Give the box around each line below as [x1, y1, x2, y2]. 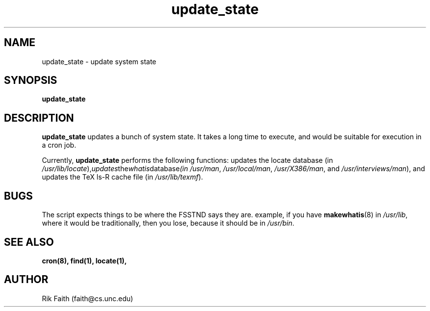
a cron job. [42, 141, 77, 150]
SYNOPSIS [4, 74, 57, 87]
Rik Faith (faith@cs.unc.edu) [42, 294, 134, 303]
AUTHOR [4, 273, 49, 286]
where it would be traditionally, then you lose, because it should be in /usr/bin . [42, 219, 295, 228]
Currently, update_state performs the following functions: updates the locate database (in [42, 156, 333, 165]
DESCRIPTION [4, 111, 74, 124]
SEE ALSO [4, 235, 54, 248]
